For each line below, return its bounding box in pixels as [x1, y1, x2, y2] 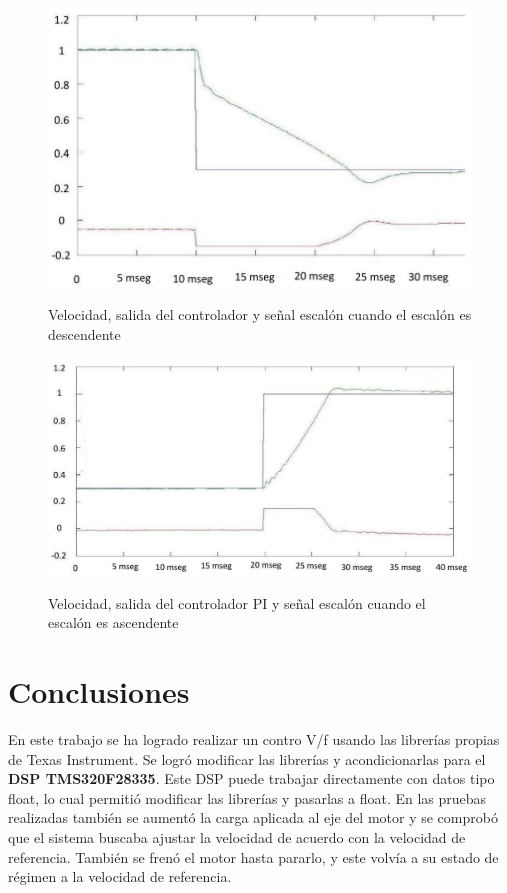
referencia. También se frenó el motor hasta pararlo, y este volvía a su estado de [8, 846, 499, 867]
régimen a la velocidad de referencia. [8, 866, 232, 887]
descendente [48, 324, 121, 345]
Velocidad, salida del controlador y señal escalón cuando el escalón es [48, 304, 472, 325]
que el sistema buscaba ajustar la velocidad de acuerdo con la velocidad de [8, 827, 466, 848]
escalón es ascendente [48, 612, 179, 633]
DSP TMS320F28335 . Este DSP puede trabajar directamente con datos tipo [8, 768, 495, 789]
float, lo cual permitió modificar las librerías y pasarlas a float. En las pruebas [8, 787, 487, 808]
